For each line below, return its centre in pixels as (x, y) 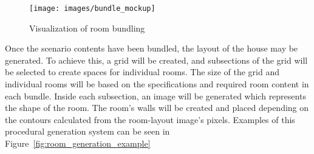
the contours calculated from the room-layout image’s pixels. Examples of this (150, 119)
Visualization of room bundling (87, 28)
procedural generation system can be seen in (87, 131)
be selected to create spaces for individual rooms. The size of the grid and (142, 72)
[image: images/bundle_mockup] (92, 8)
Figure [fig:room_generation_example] (78, 143)
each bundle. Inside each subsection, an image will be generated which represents (155, 95)
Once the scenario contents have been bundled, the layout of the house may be (152, 48)
